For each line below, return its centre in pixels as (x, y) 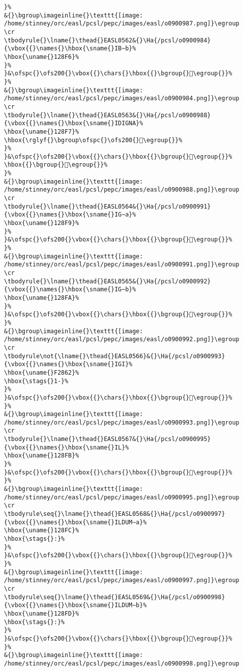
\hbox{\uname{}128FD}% (42, 613)
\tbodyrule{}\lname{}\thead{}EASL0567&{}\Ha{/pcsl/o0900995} (108, 439)
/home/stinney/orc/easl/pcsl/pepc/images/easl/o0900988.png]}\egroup (122, 190)
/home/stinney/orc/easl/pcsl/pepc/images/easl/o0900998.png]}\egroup (122, 663)
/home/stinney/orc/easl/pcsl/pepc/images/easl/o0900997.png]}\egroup (122, 580)
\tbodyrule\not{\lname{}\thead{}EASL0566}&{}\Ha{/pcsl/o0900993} (115, 356)
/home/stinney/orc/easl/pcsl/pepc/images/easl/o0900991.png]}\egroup (122, 265)
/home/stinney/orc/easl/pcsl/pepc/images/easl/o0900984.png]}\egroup (122, 99)
